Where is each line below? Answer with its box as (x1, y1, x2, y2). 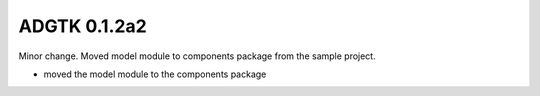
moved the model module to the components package (43, 68, 267, 80)
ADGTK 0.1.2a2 (18, 15, 147, 37)
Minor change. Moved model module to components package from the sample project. (18, 50, 376, 62)
